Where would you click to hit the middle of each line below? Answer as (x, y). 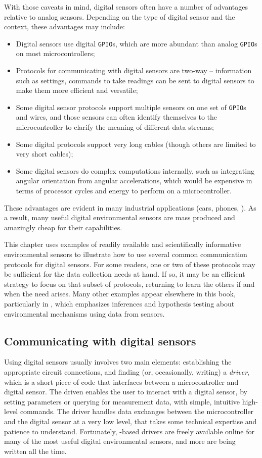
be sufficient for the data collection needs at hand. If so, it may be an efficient (125, 274)
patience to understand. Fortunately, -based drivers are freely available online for (129, 431)
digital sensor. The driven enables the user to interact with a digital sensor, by (126, 392)
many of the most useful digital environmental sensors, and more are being (120, 441)
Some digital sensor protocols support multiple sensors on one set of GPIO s (131, 107)
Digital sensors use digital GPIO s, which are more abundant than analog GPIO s (137, 43)
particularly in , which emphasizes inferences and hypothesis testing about (119, 303)
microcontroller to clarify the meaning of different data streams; (115, 127)
